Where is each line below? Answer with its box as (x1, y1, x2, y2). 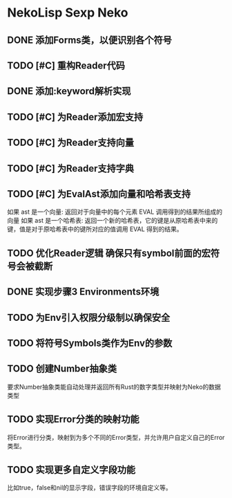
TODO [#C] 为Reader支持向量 (7, 137, 135, 149)
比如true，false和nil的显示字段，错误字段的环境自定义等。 (7, 483, 173, 492)
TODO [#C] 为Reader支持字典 (7, 163, 135, 174)
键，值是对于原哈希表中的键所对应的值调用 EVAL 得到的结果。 (7, 225, 183, 233)
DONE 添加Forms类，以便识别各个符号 (7, 34, 173, 46)
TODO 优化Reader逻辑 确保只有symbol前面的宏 (7, 247, 211, 259)
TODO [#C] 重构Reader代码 (7, 59, 126, 71)
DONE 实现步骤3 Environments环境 (7, 286, 159, 298)
